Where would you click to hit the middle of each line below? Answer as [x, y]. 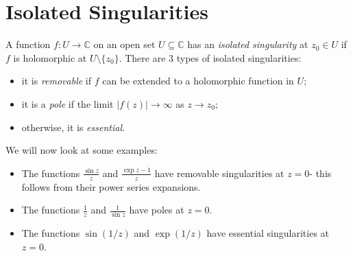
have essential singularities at [268, 233]
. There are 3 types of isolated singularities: [210, 57]
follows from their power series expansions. [111, 186]
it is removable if [57, 81]
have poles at [157, 210]
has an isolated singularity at [248, 44]
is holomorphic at [50, 57]
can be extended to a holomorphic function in [198, 81]
